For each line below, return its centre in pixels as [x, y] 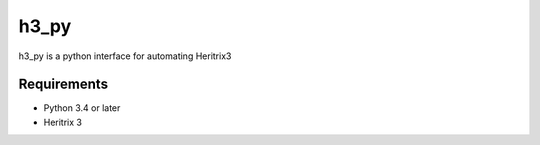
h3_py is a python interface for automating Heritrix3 [125, 56]
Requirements [63, 84]
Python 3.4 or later [82, 108]
